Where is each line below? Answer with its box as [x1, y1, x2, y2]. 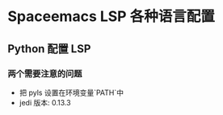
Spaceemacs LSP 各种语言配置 [7, 7, 215, 26]
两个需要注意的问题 [7, 68, 82, 79]
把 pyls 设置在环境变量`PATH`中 [19, 88, 124, 97]
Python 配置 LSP [7, 42, 91, 55]
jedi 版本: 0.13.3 [19, 97, 71, 107]
